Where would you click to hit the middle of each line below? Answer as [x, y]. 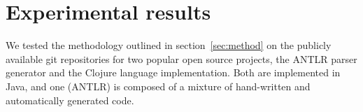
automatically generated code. [70, 100]
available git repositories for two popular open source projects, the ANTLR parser [181, 58]
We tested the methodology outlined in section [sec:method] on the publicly [169, 45]
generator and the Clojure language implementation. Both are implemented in [173, 72]
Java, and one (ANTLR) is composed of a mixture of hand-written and [158, 86]
